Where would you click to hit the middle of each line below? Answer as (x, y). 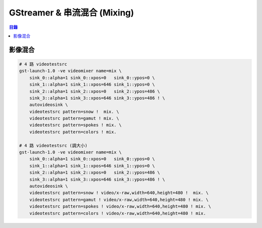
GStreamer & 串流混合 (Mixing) (72, 13)
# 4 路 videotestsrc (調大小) (53, 145)
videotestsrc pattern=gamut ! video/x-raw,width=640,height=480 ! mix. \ (119, 199)
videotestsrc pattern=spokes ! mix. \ (75, 125)
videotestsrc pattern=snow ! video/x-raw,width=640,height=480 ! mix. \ (119, 193)
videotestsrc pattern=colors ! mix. (73, 132)
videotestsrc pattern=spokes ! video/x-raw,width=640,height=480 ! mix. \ (120, 206)
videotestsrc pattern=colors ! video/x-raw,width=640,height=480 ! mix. (118, 213)
